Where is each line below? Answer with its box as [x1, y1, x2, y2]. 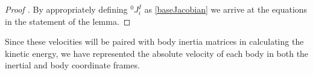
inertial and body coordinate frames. [5, 59, 140, 71]
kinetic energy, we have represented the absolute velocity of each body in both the [5, 47, 309, 59]
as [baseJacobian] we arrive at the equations [144, 3, 308, 15]
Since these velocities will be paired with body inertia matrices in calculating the [5, 35, 304, 48]
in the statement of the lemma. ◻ [5, 15, 131, 27]
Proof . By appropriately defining [5, 3, 128, 15]
